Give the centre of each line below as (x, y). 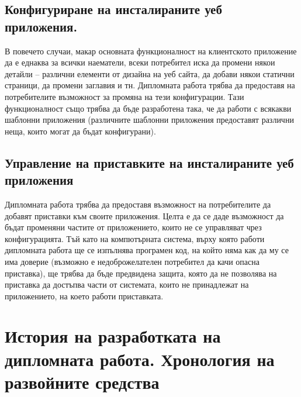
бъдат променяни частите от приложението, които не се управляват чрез (133, 227)
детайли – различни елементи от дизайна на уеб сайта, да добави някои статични (150, 73)
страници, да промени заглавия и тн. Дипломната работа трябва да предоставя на (150, 85)
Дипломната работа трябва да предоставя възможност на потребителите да (138, 204)
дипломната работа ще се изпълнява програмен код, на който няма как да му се (147, 250)
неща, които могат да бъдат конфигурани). (80, 131)
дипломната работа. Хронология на (140, 359)
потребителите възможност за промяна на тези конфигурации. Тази (124, 96)
